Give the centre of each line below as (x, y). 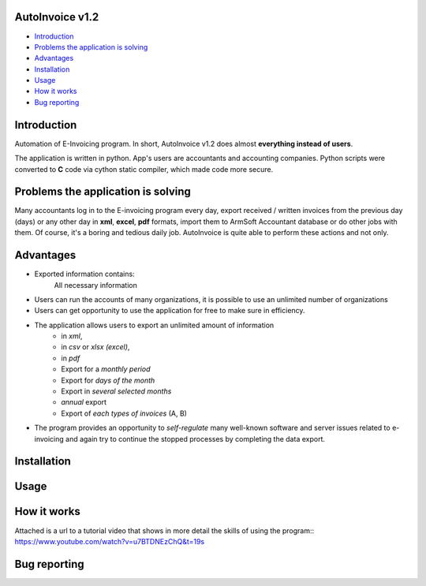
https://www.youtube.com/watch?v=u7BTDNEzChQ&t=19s (110, 541)
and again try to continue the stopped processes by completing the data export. (195, 439)
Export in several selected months (116, 391)
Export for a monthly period (106, 369)
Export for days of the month (108, 380)
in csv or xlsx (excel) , (95, 347)
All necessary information (95, 285)
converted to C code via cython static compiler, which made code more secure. (144, 169)
